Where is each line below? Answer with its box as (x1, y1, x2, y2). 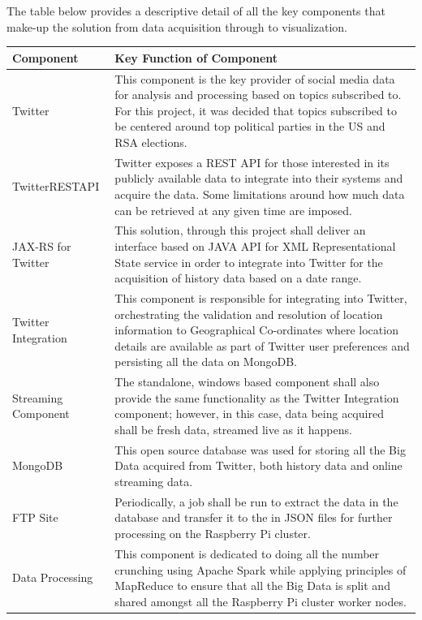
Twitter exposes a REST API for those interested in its (114, 153, 390, 170)
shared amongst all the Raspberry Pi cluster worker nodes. (114, 592, 407, 609)
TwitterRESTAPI (12, 178, 100, 195)
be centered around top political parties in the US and (114, 118, 385, 135)
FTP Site (12, 509, 58, 526)
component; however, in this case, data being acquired (114, 405, 384, 422)
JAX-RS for (12, 237, 71, 254)
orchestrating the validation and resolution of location (114, 305, 383, 322)
